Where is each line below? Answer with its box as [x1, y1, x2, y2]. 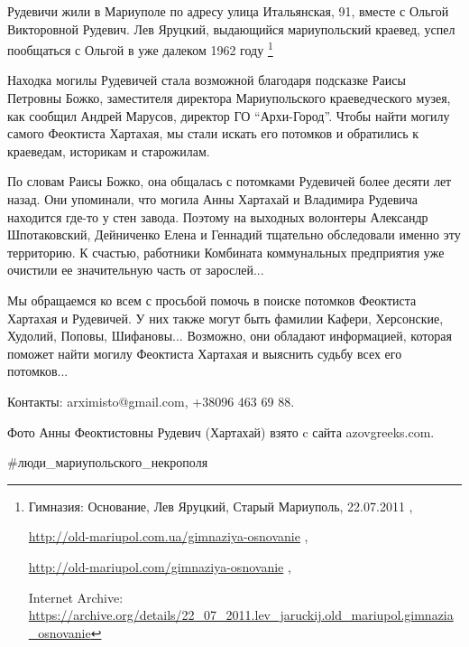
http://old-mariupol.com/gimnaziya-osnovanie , [28, 557, 291, 576]
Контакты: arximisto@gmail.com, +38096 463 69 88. [7, 391, 295, 410]
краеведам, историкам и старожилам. [7, 141, 210, 160]
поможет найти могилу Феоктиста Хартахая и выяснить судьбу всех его [7, 343, 402, 362]
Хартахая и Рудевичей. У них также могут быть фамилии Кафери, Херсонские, [7, 308, 444, 327]
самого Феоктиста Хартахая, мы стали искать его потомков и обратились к [7, 124, 419, 143]
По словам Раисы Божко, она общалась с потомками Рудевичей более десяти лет [7, 172, 452, 191]
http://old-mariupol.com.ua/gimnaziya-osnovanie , [28, 527, 308, 546]
